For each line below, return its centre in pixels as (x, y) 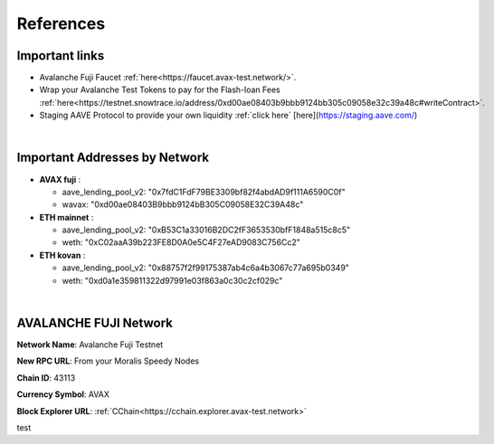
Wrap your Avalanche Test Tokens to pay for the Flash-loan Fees (160, 90)
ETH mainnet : (66, 217)
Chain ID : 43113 (46, 378)
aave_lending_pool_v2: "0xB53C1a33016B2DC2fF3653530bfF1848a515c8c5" (206, 230)
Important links (61, 56)
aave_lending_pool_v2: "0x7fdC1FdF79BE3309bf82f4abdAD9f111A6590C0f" (204, 192)
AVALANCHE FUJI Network (95, 322)
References (61, 24)
